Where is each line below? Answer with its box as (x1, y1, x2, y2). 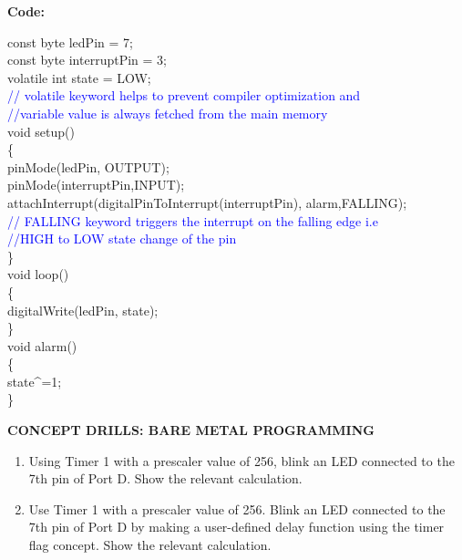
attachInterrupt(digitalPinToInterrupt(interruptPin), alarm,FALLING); (7, 192, 407, 212)
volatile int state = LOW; (7, 67, 151, 87)
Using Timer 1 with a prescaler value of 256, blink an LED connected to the (28, 451, 455, 470)
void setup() (7, 121, 75, 140)
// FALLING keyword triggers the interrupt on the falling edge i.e (7, 211, 378, 230)
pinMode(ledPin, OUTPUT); (7, 157, 169, 176)
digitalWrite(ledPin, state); (7, 300, 159, 319)
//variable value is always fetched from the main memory (7, 103, 328, 122)
